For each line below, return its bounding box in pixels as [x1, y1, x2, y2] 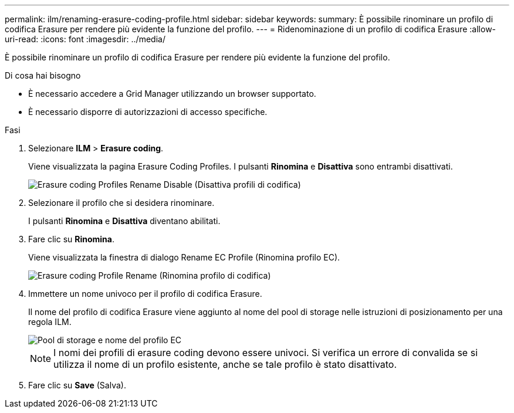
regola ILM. [28, 317, 72, 327]
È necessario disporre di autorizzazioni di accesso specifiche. [28, 107, 268, 117]
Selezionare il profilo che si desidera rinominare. [28, 198, 215, 208]
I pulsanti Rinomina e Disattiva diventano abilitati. [28, 216, 221, 226]
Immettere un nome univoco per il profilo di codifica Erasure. [28, 289, 262, 299]
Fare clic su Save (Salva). [28, 380, 126, 390]
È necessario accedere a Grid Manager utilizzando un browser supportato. [28, 89, 316, 99]
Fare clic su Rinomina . [28, 234, 115, 244]
